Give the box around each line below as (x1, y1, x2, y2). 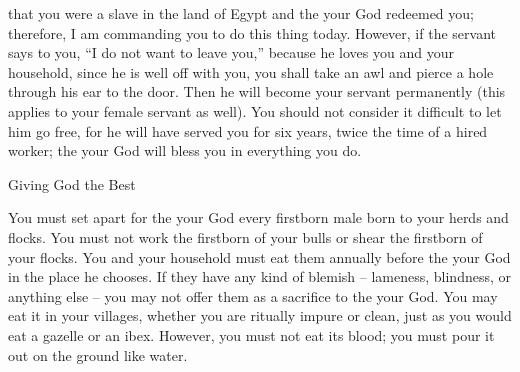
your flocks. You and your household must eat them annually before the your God (8, 246, 511, 267)
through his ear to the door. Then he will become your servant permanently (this (8, 81, 506, 102)
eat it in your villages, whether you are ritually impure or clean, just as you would (8, 305, 512, 326)
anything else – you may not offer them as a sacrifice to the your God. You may (8, 285, 498, 306)
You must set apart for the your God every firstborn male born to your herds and (8, 207, 509, 228)
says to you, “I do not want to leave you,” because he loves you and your (8, 42, 454, 63)
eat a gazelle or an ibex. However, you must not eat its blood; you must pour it (8, 324, 495, 345)
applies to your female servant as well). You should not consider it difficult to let (8, 100, 502, 121)
